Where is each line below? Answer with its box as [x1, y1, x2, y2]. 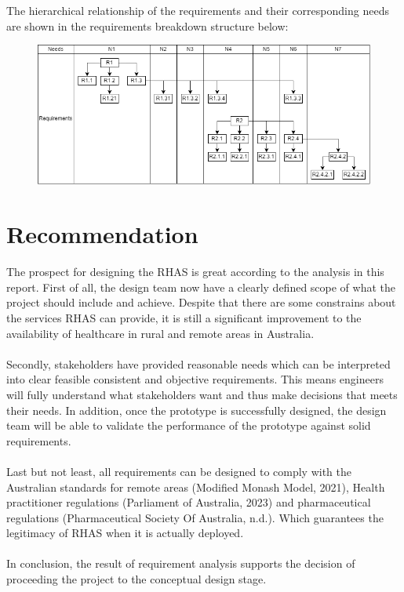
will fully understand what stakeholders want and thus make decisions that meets [6, 386, 398, 402]
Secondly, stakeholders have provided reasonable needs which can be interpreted [6, 355, 391, 372]
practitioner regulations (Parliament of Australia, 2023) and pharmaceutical [6, 494, 371, 510]
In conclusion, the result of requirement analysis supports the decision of [6, 555, 355, 572]
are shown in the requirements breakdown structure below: [6, 17, 289, 34]
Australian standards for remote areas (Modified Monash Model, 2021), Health [6, 478, 385, 495]
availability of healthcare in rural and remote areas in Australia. [6, 325, 315, 341]
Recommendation [6, 218, 198, 250]
